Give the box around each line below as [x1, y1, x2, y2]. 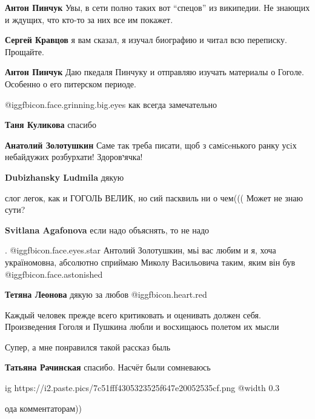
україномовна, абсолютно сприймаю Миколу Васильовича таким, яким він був [5, 255, 296, 268]
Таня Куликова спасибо [5, 118, 96, 131]
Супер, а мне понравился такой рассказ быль [5, 340, 171, 353]
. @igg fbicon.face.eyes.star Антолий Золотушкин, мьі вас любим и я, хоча [5, 244, 276, 256]
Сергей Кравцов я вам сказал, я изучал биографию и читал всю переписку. [5, 33, 287, 46]
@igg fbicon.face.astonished [5, 267, 103, 280]
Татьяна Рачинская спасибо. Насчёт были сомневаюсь [5, 361, 211, 374]
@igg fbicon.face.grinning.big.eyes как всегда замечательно [5, 98, 217, 110]
